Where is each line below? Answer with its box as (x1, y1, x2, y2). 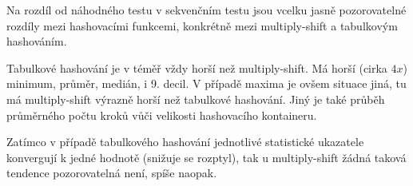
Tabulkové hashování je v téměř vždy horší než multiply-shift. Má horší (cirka (6, 59, 387, 76)
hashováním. (6, 33, 67, 49)
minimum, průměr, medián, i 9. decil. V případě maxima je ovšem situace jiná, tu (6, 75, 407, 92)
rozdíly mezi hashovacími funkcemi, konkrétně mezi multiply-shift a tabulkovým (6, 17, 398, 34)
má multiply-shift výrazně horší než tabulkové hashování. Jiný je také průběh (6, 90, 385, 107)
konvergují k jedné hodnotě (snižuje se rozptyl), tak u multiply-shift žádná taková (6, 148, 407, 165)
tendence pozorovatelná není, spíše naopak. (6, 164, 217, 181)
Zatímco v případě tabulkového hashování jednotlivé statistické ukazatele (6, 133, 364, 150)
